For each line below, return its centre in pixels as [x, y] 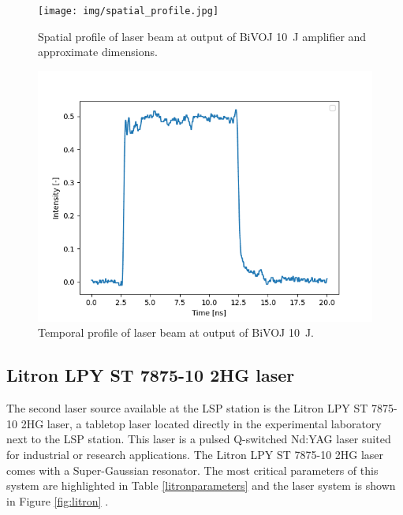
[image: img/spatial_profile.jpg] [129, 11]
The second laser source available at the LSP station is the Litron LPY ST [187, 408]
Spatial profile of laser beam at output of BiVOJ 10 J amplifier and [202, 36]
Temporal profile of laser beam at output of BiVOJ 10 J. [176, 332]
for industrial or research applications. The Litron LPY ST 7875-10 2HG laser [195, 455]
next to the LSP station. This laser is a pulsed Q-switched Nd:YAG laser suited [199, 439]
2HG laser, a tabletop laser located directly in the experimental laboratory [201, 423]
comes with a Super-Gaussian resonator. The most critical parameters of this [192, 470]
